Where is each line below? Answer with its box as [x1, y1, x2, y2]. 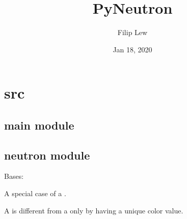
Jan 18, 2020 [113, 44, 152, 54]
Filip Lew [117, 27, 148, 38]
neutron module [4, 147, 90, 163]
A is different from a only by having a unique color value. [4, 205, 183, 215]
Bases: [4, 171, 24, 181]
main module [4, 117, 74, 133]
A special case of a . [4, 188, 66, 199]
